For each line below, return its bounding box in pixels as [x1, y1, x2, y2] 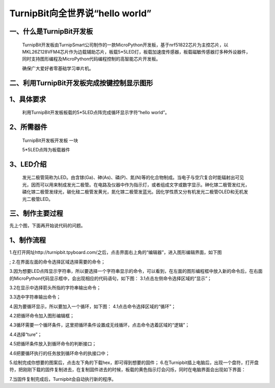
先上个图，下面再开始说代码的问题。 [9, 222, 86, 229]
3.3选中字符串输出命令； [9, 294, 61, 300]
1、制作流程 [9, 236, 46, 245]
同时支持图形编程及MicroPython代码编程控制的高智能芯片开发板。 [22, 56, 161, 62]
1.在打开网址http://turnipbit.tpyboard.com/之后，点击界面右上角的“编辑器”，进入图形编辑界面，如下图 [9, 249, 222, 255]
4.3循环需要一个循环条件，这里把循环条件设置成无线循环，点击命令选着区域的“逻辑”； [9, 322, 190, 328]
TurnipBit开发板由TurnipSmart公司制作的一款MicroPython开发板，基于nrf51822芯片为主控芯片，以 [22, 41, 229, 48]
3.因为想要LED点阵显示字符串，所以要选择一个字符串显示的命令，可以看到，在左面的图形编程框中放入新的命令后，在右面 [9, 268, 263, 274]
